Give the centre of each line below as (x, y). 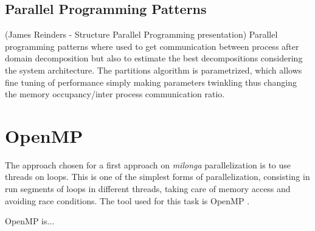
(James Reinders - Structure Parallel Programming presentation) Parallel (141, 34)
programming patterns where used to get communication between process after (152, 46)
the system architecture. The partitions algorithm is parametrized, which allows (154, 70)
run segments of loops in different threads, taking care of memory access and (148, 189)
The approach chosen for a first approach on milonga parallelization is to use (148, 164)
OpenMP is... (30, 221)
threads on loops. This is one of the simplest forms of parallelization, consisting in (157, 177)
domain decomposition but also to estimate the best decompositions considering (154, 58)
